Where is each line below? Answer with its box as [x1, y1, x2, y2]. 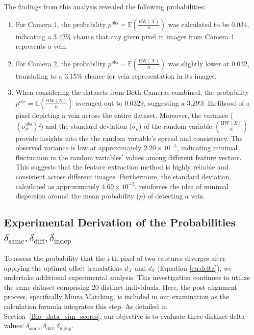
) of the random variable [138, 120, 212, 131]
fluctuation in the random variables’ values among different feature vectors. [15, 152, 242, 162]
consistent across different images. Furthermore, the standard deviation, [15, 171, 231, 181]
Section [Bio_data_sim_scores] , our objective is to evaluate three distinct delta [4, 310, 245, 321]
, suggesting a [144, 97, 185, 108]
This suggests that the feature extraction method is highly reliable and [15, 162, 229, 172]
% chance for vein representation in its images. [76, 70, 217, 81]
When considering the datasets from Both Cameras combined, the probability [15, 87, 249, 97]
